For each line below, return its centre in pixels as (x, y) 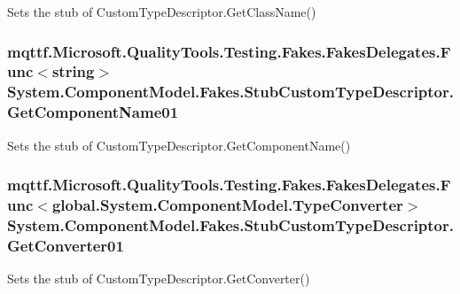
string (73, 71)
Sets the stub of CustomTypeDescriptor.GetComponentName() (179, 145)
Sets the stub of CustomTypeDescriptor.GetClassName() (162, 12)
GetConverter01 (66, 245)
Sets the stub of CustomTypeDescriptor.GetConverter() (159, 279)
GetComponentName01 (93, 112)
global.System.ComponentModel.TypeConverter (227, 205)
